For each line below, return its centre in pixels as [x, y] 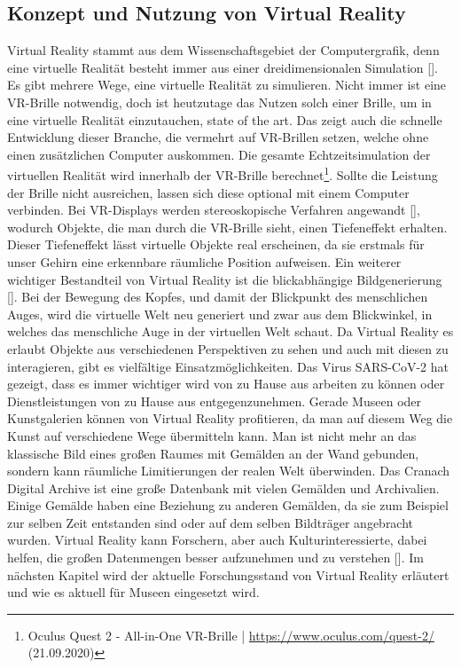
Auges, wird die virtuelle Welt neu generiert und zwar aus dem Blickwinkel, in [220, 314]
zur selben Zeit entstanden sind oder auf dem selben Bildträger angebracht [211, 522]
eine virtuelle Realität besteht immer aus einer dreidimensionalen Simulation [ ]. [223, 67]
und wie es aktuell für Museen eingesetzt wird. [133, 592]
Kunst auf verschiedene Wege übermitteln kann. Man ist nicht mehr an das [212, 435]
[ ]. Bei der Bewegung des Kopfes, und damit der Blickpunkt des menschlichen [218, 297]
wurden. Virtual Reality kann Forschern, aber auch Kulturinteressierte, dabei [217, 540]
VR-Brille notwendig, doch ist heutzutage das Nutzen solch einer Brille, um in [219, 102]
